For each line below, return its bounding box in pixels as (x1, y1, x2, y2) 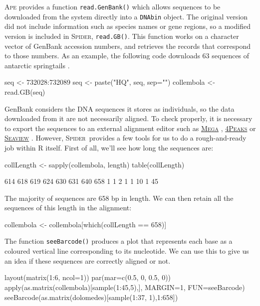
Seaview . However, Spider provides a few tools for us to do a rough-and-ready (4, 133, 247, 143)
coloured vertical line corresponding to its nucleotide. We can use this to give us (4, 246, 249, 256)
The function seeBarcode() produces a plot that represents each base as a (4, 236, 233, 246)
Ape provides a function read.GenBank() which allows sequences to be (4, 1, 221, 11)
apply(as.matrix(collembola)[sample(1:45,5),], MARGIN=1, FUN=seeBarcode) (4, 282, 245, 292)
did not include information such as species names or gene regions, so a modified (4, 21, 251, 31)
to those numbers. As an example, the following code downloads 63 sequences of (4, 50, 250, 61)
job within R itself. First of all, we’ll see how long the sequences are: (4, 142, 214, 153)
